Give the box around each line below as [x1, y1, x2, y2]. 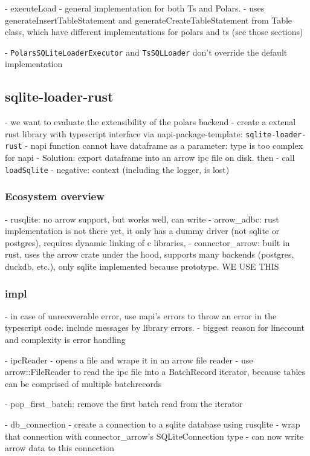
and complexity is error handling [5, 333, 126, 345]
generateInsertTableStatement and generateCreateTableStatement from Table [5, 13, 292, 26]
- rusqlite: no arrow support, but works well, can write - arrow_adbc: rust [5, 212, 279, 225]
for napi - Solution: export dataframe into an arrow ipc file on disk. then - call [5, 151, 295, 164]
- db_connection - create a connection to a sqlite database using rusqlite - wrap [5, 417, 300, 430]
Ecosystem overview [5, 189, 105, 204]
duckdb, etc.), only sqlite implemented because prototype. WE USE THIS [5, 259, 279, 272]
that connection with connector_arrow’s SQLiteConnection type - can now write [5, 429, 304, 442]
